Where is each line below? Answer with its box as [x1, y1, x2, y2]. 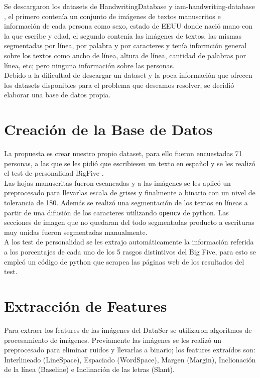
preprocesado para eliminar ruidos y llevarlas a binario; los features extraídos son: [4, 344, 255, 355]
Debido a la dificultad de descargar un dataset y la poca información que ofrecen [4, 70, 252, 80]
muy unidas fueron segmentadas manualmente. [4, 226, 148, 237]
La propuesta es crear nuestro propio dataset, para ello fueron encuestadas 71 [4, 148, 242, 159]
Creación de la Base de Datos [4, 119, 213, 140]
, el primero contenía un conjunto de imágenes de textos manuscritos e [4, 11, 221, 21]
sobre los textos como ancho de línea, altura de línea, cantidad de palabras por [4, 50, 246, 60]
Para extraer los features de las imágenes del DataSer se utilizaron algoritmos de [4, 324, 252, 335]
